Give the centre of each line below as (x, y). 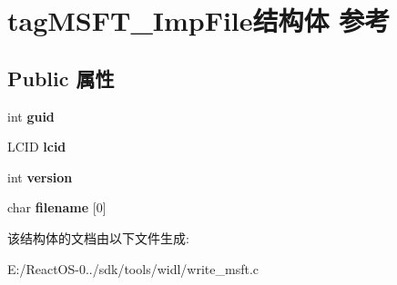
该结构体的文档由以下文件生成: (98, 237)
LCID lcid (37, 147)
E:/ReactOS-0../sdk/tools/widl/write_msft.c (133, 268)
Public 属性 (61, 78)
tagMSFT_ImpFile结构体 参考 (199, 20)
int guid (31, 116)
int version (40, 177)
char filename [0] (57, 207)
